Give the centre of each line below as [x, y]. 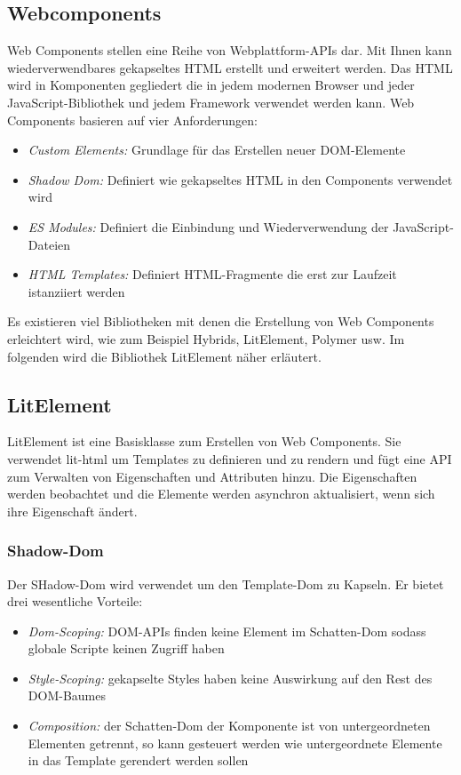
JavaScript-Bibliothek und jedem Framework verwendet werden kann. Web [211, 102]
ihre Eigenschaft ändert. [72, 511]
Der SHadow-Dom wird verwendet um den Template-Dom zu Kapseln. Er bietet [226, 583]
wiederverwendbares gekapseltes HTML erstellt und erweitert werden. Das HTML [230, 67]
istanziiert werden [76, 291]
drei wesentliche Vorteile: [75, 601]
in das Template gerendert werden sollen [138, 760]
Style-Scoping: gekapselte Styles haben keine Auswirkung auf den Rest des [230, 678]
